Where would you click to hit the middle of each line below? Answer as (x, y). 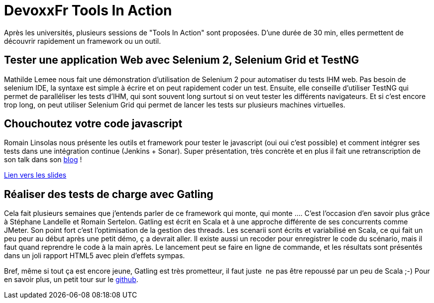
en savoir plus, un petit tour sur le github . (71, 280)
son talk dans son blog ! (43, 160)
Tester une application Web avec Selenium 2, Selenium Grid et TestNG (182, 60)
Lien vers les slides (35, 175)
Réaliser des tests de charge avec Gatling (109, 194)
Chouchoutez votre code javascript (93, 124)
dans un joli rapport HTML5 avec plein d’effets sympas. (95, 256)
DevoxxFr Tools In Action (88, 10)
